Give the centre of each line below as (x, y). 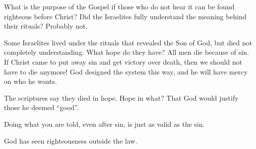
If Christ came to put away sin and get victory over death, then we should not (123, 61)
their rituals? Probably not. (46, 26)
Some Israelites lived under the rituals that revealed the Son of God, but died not (128, 42)
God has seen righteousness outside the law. (71, 140)
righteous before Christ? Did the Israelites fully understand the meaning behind (125, 16)
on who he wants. (31, 81)
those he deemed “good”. (41, 107)
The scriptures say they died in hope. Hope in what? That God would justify (121, 97)
